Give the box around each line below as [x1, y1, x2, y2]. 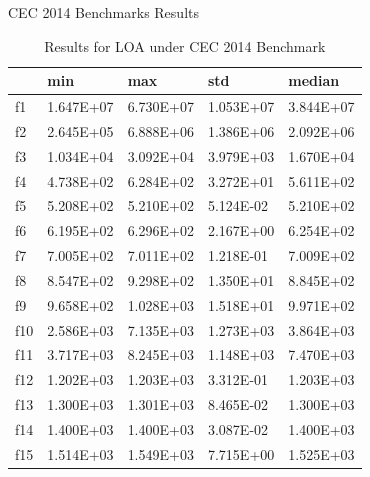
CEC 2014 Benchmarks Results [8, 2, 199, 22]
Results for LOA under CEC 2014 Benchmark [44, 35, 326, 56]
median [288, 70, 340, 91]
